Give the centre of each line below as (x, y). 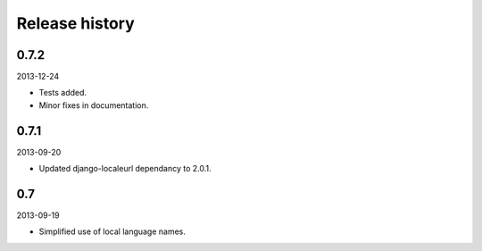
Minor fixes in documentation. (94, 105)
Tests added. (63, 93)
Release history (76, 23)
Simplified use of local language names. (112, 231)
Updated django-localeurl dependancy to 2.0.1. (125, 169)
